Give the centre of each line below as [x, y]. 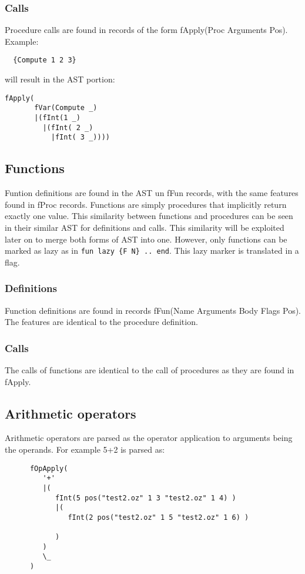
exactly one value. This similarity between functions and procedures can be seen [149, 216]
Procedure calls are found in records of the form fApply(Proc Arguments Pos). [146, 30]
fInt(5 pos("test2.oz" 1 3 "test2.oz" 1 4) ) [145, 498]
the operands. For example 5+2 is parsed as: [85, 449]
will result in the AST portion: [60, 79]
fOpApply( [49, 468]
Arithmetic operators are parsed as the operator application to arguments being [149, 438]
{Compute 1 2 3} [45, 60]
